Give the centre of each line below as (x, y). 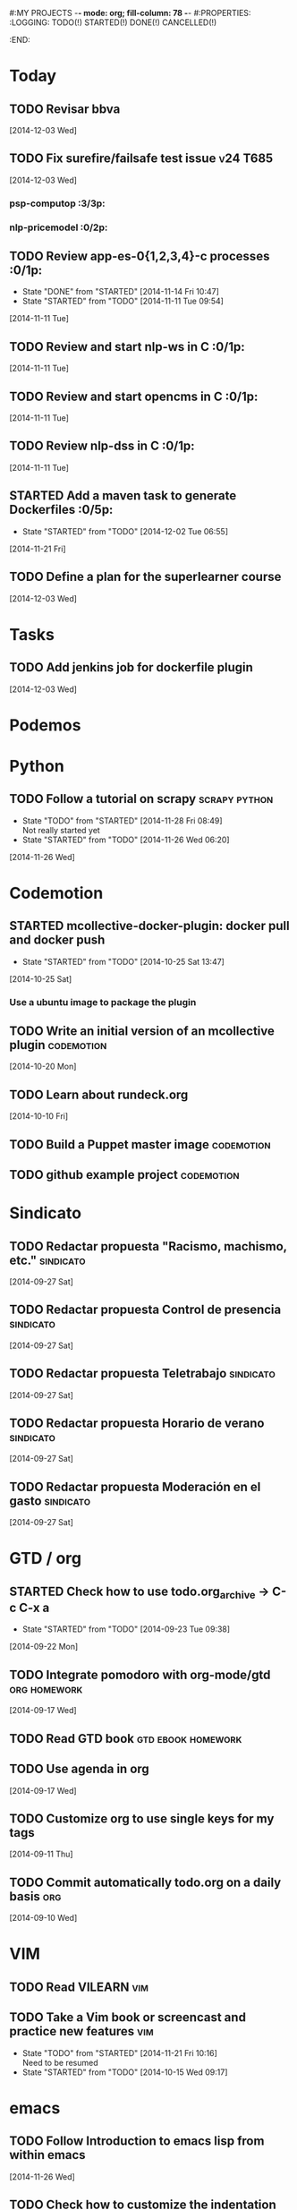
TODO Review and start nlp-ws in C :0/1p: (127, 347)
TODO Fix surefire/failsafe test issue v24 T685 (141, 159)
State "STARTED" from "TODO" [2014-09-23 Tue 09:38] (126, 1629)
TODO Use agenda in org (79, 1769)
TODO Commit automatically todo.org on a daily (145, 1882)
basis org (35, 1896)
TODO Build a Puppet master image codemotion (140, 1144)
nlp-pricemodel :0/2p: (59, 227)
